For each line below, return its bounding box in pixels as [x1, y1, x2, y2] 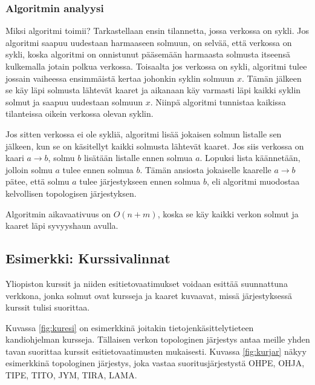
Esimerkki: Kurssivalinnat [5, 249, 170, 268]
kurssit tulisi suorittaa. [5, 301, 90, 314]
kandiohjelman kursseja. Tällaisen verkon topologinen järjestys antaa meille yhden [5, 333, 310, 346]
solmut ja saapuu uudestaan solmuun [5, 95, 143, 108]
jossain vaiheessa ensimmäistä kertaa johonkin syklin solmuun [5, 71, 235, 84]
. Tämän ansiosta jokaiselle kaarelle [140, 163, 271, 176]
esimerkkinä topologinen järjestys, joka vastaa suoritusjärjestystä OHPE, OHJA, [5, 357, 305, 369]
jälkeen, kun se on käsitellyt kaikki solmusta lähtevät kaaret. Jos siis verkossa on [5, 139, 304, 152]
